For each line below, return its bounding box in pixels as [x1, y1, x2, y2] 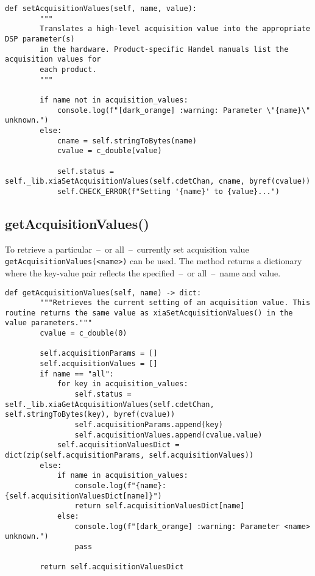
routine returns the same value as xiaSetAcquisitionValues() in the [5, 308, 293, 317]
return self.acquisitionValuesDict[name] [74, 502, 245, 511]
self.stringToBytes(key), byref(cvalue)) [5, 410, 175, 419]
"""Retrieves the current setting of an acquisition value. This [40, 298, 311, 308]
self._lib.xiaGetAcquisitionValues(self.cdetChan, [5, 400, 214, 409]
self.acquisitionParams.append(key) [74, 420, 223, 430]
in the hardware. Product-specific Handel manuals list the [40, 45, 289, 54]
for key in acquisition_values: [57, 380, 188, 389]
